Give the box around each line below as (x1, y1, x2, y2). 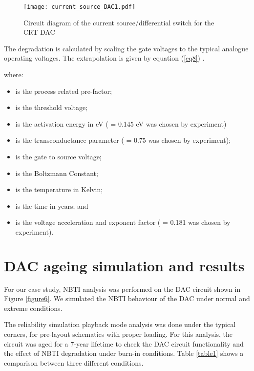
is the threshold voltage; (15, 102, 87, 112)
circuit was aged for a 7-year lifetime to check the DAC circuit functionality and (4, 338, 244, 349)
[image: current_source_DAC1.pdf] (23, 3, 136, 10)
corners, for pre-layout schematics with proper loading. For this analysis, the (4, 329, 233, 339)
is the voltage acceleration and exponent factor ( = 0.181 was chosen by (15, 217, 231, 227)
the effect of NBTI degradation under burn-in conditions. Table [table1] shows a (4, 348, 244, 358)
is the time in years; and (15, 200, 88, 211)
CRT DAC (23, 27, 55, 37)
